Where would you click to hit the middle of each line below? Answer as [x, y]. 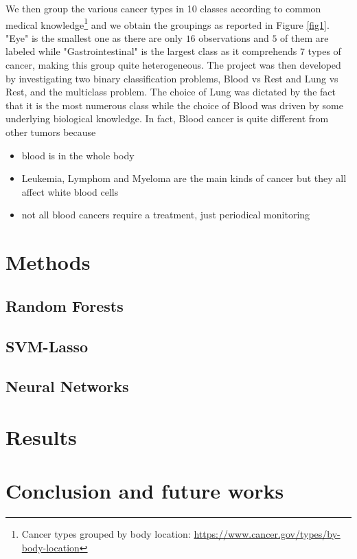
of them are [304, 37]
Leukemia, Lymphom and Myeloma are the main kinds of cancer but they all [184, 178]
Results [41, 436]
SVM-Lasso [47, 346]
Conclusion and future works [145, 491]
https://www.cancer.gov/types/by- [267, 534]
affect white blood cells [70, 191]
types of [324, 51]
